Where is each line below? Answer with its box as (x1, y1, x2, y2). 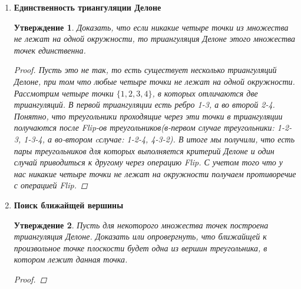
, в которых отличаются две (152, 87, 258, 99)
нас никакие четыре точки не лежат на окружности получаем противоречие (14, 167, 296, 180)
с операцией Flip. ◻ (14, 179, 88, 191)
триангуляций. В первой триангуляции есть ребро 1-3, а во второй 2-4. (14, 98, 275, 111)
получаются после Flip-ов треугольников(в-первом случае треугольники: (14, 121, 274, 134)
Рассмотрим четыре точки (14, 87, 114, 99)
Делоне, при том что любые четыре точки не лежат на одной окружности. (14, 75, 295, 87)
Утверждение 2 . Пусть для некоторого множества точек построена (14, 218, 269, 231)
